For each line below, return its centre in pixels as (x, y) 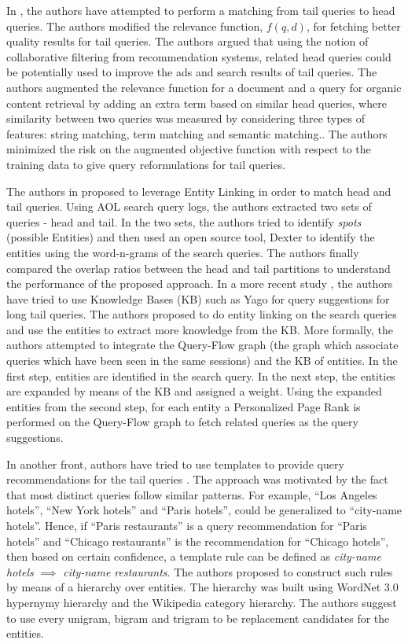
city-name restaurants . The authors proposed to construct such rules (228, 571)
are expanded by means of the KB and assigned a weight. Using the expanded (194, 391)
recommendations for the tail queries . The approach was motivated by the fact (197, 479)
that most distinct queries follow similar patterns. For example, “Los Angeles (192, 494)
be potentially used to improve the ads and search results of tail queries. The (192, 72)
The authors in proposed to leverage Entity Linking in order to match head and (199, 191)
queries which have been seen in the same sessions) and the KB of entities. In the (202, 361)
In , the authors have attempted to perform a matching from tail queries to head (201, 10)
